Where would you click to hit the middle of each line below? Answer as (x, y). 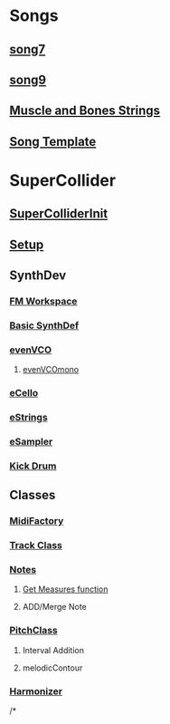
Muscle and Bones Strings (85, 111)
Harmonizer (36, 691)
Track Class (36, 545)
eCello (24, 393)
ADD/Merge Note (55, 607)
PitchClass (34, 631)
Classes (33, 495)
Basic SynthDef (44, 325)
